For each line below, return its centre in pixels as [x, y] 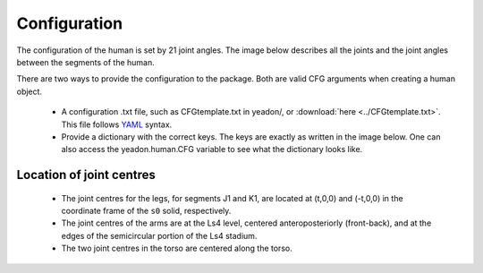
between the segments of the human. [86, 62]
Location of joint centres [86, 175]
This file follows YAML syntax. [117, 124]
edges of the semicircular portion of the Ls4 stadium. [159, 235]
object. [30, 91]
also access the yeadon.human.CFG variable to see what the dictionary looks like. [212, 149]
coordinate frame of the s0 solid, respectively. [146, 211]
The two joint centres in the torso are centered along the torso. [177, 248]
